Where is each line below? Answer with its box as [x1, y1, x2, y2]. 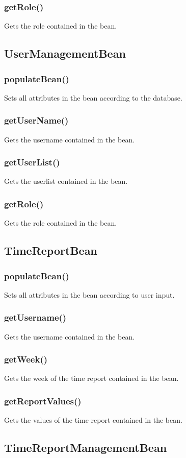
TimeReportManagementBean [4, 440, 167, 455]
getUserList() [4, 156, 60, 168]
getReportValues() [4, 394, 82, 407]
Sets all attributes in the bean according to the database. [4, 92, 182, 103]
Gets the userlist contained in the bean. [4, 176, 128, 186]
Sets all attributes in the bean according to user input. [4, 289, 175, 300]
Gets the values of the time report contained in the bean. [4, 415, 182, 425]
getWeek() [4, 353, 48, 366]
